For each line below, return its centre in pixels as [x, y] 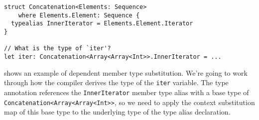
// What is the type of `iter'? [58, 49]
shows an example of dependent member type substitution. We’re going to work [126, 72]
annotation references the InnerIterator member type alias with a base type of [127, 92]
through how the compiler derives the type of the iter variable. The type [116, 82]
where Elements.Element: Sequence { [79, 15]
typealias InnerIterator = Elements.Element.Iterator [102, 24]
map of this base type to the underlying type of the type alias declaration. [117, 112]
